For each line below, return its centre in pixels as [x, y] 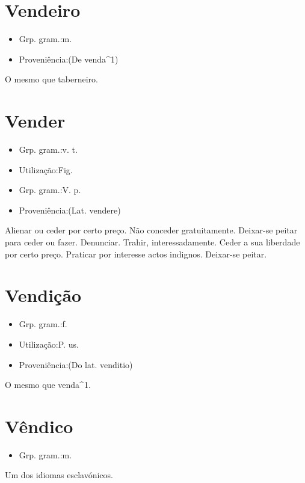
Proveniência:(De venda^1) [69, 59]
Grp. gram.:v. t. [48, 149]
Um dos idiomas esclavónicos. [59, 475]
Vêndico [39, 426]
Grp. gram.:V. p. [50, 190]
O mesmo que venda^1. [48, 385]
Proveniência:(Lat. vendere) [70, 210]
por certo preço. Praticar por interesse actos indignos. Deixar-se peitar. [136, 254]
